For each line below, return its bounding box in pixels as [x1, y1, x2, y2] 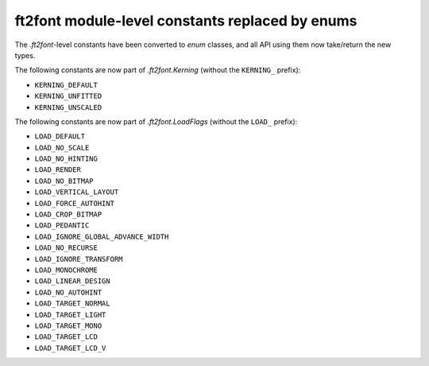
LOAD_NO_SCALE [34, 143, 90, 152]
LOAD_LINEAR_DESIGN [34, 277, 110, 286]
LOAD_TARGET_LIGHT [34, 310, 106, 319]
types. [14, 50, 36, 60]
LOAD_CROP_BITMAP [34, 210, 102, 219]
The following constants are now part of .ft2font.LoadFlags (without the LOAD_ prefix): [14, 116, 298, 127]
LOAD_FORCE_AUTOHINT [34, 199, 115, 208]
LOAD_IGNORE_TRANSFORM [34, 255, 123, 263]
